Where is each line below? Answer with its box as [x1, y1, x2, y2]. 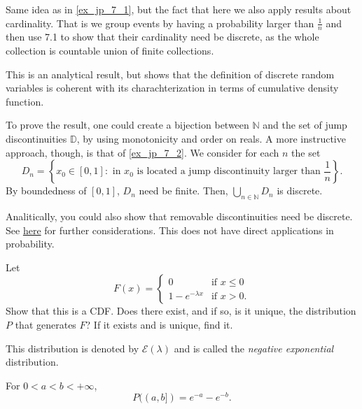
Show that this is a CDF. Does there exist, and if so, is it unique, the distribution [6, 303, 356, 318]
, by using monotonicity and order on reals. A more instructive [76, 131, 346, 145]
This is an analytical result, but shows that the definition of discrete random [6, 66, 335, 81]
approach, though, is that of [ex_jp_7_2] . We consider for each [6, 145, 279, 159]
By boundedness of [6, 183, 87, 198]
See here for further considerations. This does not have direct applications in [6, 222, 334, 237]
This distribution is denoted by [6, 340, 139, 355]
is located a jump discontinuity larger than [137, 166, 321, 177]
